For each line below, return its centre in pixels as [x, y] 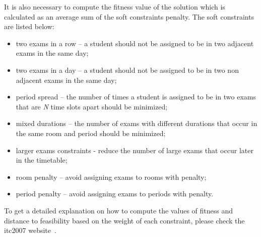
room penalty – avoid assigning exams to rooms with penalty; [111, 176]
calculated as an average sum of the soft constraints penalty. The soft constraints [129, 16]
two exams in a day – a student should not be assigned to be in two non [127, 70]
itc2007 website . [30, 230]
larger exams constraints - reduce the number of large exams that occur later [135, 150]
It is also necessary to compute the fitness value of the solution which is [115, 7]
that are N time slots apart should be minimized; [92, 106]
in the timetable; [42, 160]
